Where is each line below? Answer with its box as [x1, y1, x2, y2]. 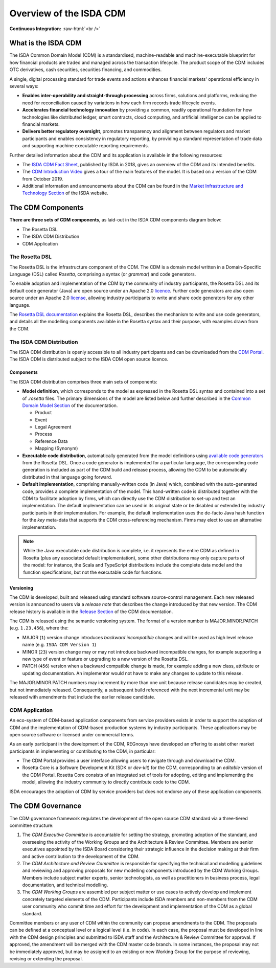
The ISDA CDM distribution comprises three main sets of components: [9, 378, 158, 385]
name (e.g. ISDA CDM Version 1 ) [22, 642, 97, 648]
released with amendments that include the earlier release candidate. [9, 693, 155, 700]
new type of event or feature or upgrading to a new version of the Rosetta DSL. [22, 656, 189, 662]
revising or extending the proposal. [9, 955, 83, 961]
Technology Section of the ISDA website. [22, 190, 108, 196]
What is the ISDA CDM [9, 39, 82, 48]
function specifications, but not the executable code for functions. [23, 569, 163, 575]
